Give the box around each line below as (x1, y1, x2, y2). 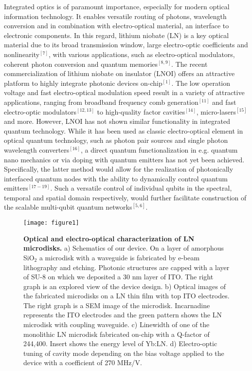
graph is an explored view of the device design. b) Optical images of (23, 281, 226, 291)
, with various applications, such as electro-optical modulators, (48, 49, 235, 59)
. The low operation (171, 78, 231, 88)
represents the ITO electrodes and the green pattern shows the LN (23, 310, 222, 320)
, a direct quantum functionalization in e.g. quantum (80, 144, 238, 155)
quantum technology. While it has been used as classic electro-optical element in (4, 125, 243, 136)
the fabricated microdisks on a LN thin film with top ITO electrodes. (23, 291, 230, 301)
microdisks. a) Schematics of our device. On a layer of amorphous (23, 243, 224, 253)
